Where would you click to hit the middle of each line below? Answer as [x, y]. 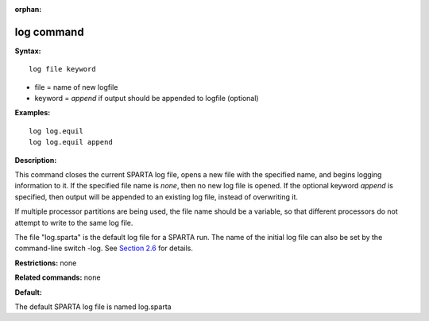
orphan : [28, 9]
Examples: [33, 113]
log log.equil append [71, 142]
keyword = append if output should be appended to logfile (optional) [147, 99]
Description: [36, 160]
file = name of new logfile [76, 87]
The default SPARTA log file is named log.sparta [93, 307]
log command [49, 32]
